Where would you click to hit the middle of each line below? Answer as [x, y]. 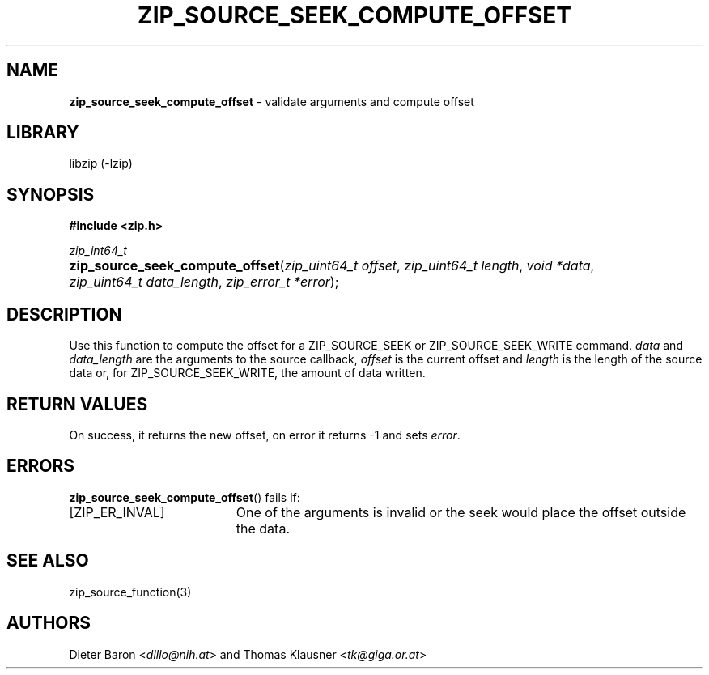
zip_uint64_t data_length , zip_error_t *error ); [204, 282]
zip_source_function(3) [130, 592]
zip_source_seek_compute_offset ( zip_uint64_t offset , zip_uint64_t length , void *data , [332, 266]
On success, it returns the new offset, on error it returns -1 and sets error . [265, 435]
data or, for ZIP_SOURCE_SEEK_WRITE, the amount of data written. [247, 373]
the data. [263, 528]
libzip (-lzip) [101, 163]
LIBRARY [43, 133]
